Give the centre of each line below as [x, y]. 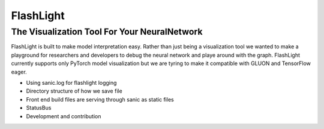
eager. [19, 72]
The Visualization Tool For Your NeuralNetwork [107, 32]
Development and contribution [64, 116]
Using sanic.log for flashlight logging [71, 82]
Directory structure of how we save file [74, 91]
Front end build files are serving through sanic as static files [100, 99]
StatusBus [39, 108]
